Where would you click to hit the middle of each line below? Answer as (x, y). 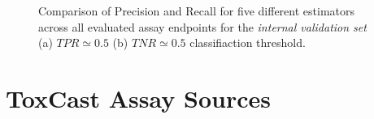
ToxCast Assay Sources (138, 98)
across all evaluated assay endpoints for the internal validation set (202, 26)
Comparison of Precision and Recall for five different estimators (196, 11)
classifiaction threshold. (248, 42)
